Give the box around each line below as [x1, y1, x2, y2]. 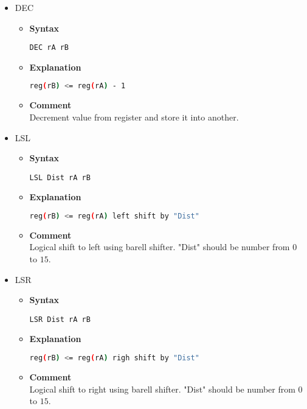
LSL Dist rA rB [29, 173, 91, 182]
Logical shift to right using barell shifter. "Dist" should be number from [29, 382, 295, 395]
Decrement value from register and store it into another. [29, 110, 239, 123]
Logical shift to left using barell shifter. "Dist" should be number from [29, 240, 290, 253]
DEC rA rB [29, 43, 69, 52]
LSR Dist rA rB [29, 315, 91, 324]
